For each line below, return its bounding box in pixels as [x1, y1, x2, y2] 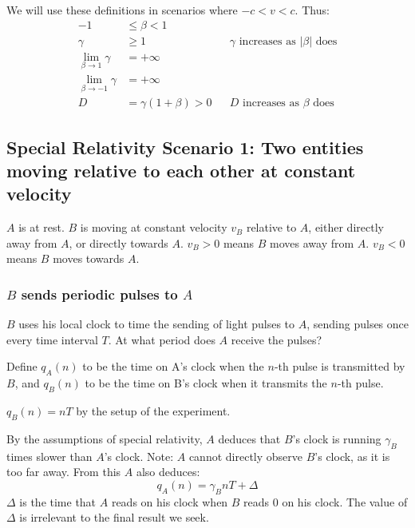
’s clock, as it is [314, 447, 390, 464]
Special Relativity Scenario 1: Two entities [6, 134, 364, 159]
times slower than [6, 447, 93, 464]
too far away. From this [6, 463, 121, 480]
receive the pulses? [231, 331, 322, 347]
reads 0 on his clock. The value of [243, 493, 408, 510]
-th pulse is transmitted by [274, 358, 405, 375]
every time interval [6, 331, 98, 347]
